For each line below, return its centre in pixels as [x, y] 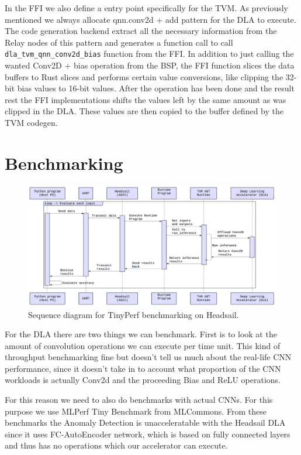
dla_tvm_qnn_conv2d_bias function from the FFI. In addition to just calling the [149, 54]
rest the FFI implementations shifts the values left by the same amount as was [146, 99]
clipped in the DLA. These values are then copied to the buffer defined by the [144, 111]
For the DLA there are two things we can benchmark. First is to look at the [141, 334]
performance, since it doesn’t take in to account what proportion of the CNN [143, 368]
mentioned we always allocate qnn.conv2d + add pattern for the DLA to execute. [150, 19]
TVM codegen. [31, 122]
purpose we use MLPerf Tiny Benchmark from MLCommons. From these [136, 411]
